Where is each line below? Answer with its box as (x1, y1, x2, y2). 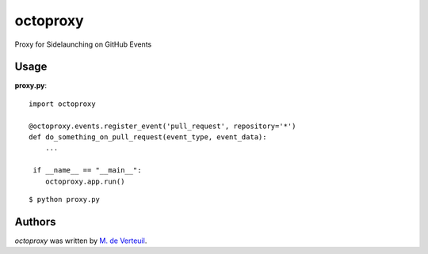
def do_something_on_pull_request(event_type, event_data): (29, 133, 267, 142)
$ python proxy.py (29, 195, 101, 203)
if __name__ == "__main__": (32, 166, 142, 175)
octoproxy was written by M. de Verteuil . (14, 236, 147, 245)
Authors (14, 214, 56, 229)
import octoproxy (29, 99, 96, 108)
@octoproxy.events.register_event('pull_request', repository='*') (29, 121, 296, 131)
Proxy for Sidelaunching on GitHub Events (14, 40, 152, 49)
